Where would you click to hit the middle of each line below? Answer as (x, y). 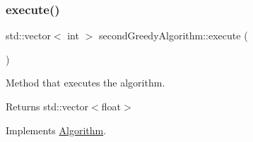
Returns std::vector (47, 106)
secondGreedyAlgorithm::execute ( (173, 35)
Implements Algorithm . (56, 130)
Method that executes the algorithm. (86, 83)
